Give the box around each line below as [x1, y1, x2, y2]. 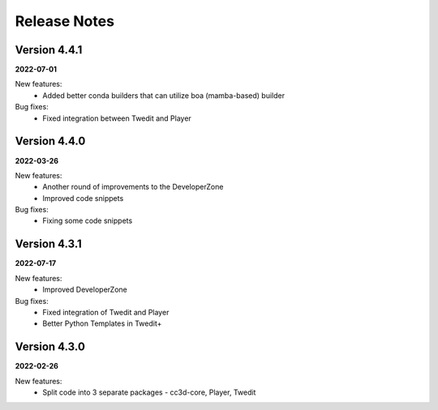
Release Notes [15, 12, 115, 30]
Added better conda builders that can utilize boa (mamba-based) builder [42, 90, 286, 100]
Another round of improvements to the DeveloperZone [42, 182, 224, 192]
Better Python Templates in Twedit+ [42, 318, 162, 328]
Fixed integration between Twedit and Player [42, 113, 192, 123]
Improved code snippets [42, 193, 124, 203]
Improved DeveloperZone [42, 284, 127, 295]
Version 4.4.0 [15, 135, 86, 148]
